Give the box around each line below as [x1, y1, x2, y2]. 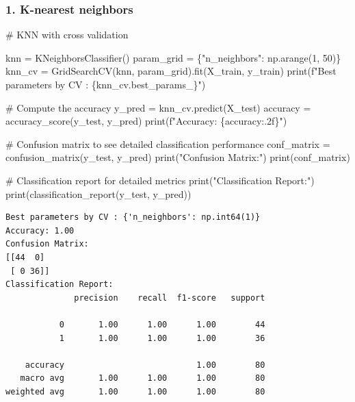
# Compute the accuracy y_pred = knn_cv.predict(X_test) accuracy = [5, 100, 311, 114]
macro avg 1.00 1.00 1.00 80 [20, 373, 265, 384]
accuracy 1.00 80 [25, 360, 265, 370]
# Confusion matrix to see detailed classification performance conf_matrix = [5, 136, 330, 151]
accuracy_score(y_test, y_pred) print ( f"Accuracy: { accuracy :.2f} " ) [5, 114, 287, 128]
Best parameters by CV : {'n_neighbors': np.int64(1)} [5, 212, 261, 223]
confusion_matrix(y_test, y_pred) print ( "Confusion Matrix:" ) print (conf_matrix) [5, 150, 350, 164]
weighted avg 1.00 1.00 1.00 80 [5, 386, 265, 397]
